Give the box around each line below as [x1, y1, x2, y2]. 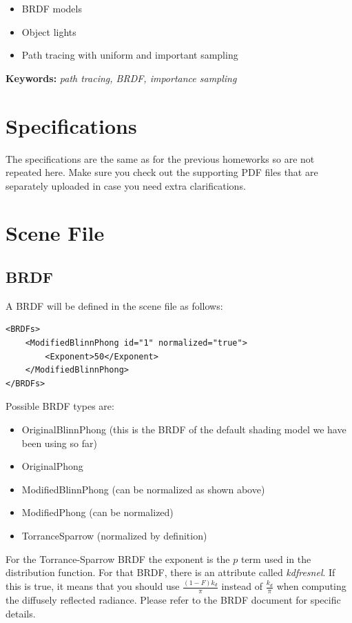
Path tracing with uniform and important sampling [21, 48, 238, 62]
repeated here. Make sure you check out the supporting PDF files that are [6, 165, 318, 179]
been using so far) [21, 435, 97, 450]
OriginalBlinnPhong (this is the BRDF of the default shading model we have [21, 422, 346, 437]
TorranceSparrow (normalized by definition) [21, 528, 207, 542]
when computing [276, 579, 346, 593]
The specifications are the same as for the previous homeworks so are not [6, 151, 315, 166]
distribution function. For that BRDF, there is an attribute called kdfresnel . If [6, 565, 335, 580]
